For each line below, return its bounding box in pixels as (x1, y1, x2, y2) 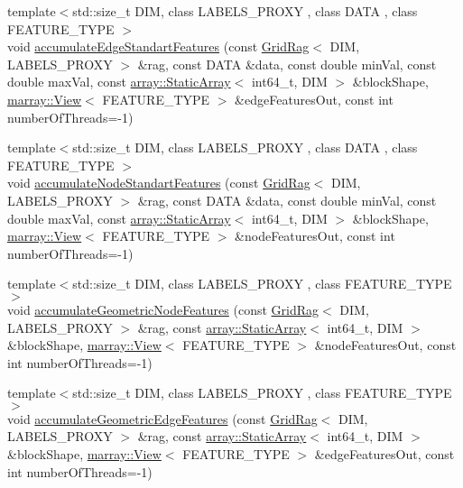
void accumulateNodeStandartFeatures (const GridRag (7, 173, 310, 192)
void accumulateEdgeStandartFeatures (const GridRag (7, 37, 310, 56)
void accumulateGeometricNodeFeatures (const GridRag (7, 299, 319, 318)
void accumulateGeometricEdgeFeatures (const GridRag (7, 409, 318, 428)
